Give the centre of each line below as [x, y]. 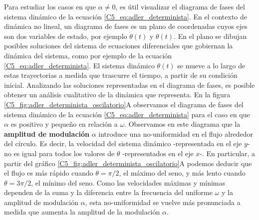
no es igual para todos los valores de [59, 153]
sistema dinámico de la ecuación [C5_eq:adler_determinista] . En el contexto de [126, 16]
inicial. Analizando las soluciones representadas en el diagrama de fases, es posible [129, 85]
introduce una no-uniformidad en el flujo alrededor [176, 133]
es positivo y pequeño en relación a [64, 124]
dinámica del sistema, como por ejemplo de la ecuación [88, 55]
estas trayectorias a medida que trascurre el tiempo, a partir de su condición [121, 75]
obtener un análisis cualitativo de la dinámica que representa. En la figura [117, 95]
